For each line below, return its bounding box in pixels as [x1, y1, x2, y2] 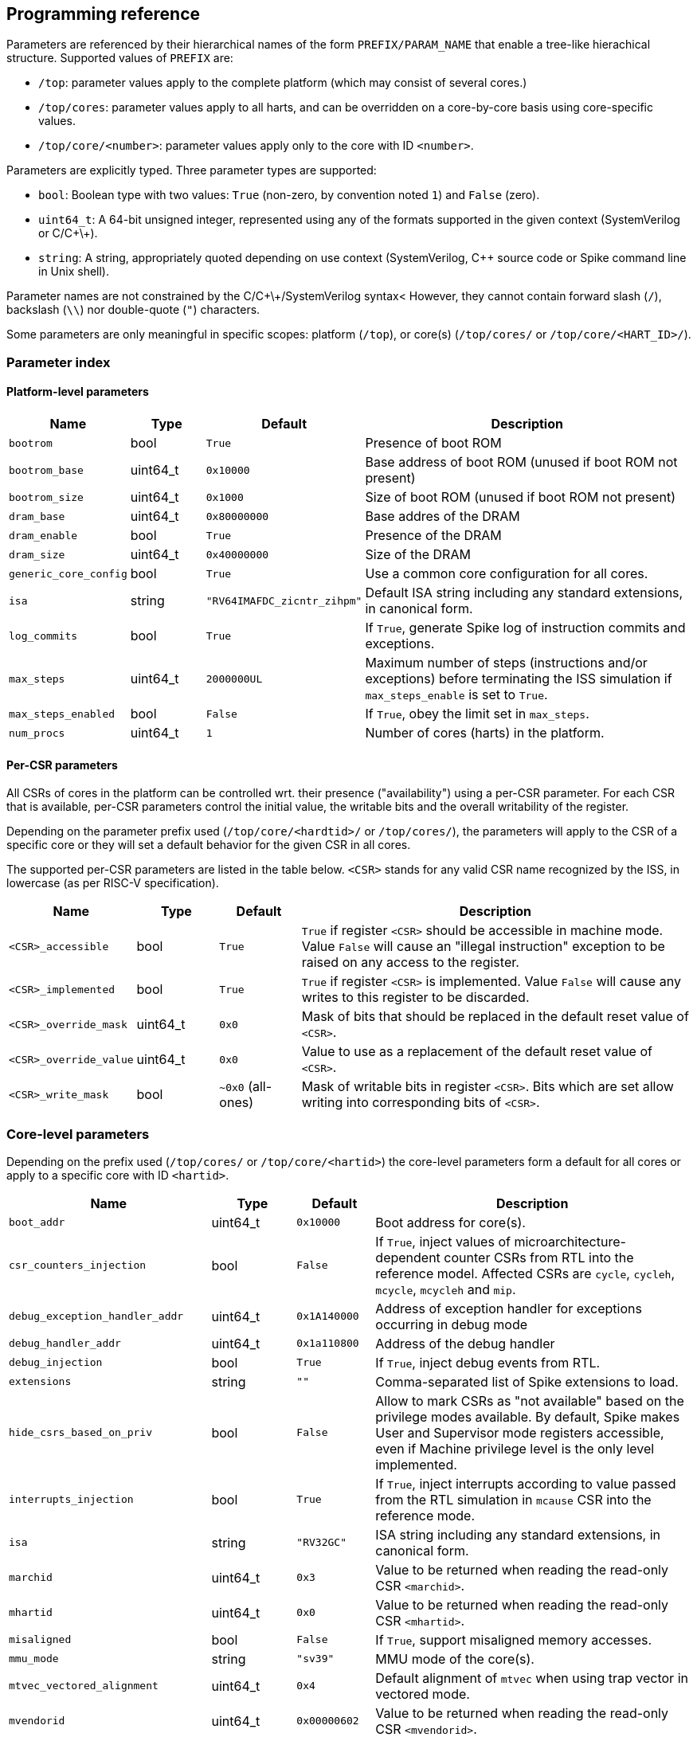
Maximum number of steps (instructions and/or [365, 655, 648, 671]
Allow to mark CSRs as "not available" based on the [375, 1392, 684, 1409]
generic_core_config [9, 567, 127, 580]
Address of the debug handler [375, 1335, 555, 1352]
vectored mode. [375, 1685, 470, 1702]
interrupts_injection [9, 1493, 134, 1506]
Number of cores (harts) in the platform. [365, 725, 605, 741]
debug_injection [9, 1356, 103, 1369]
